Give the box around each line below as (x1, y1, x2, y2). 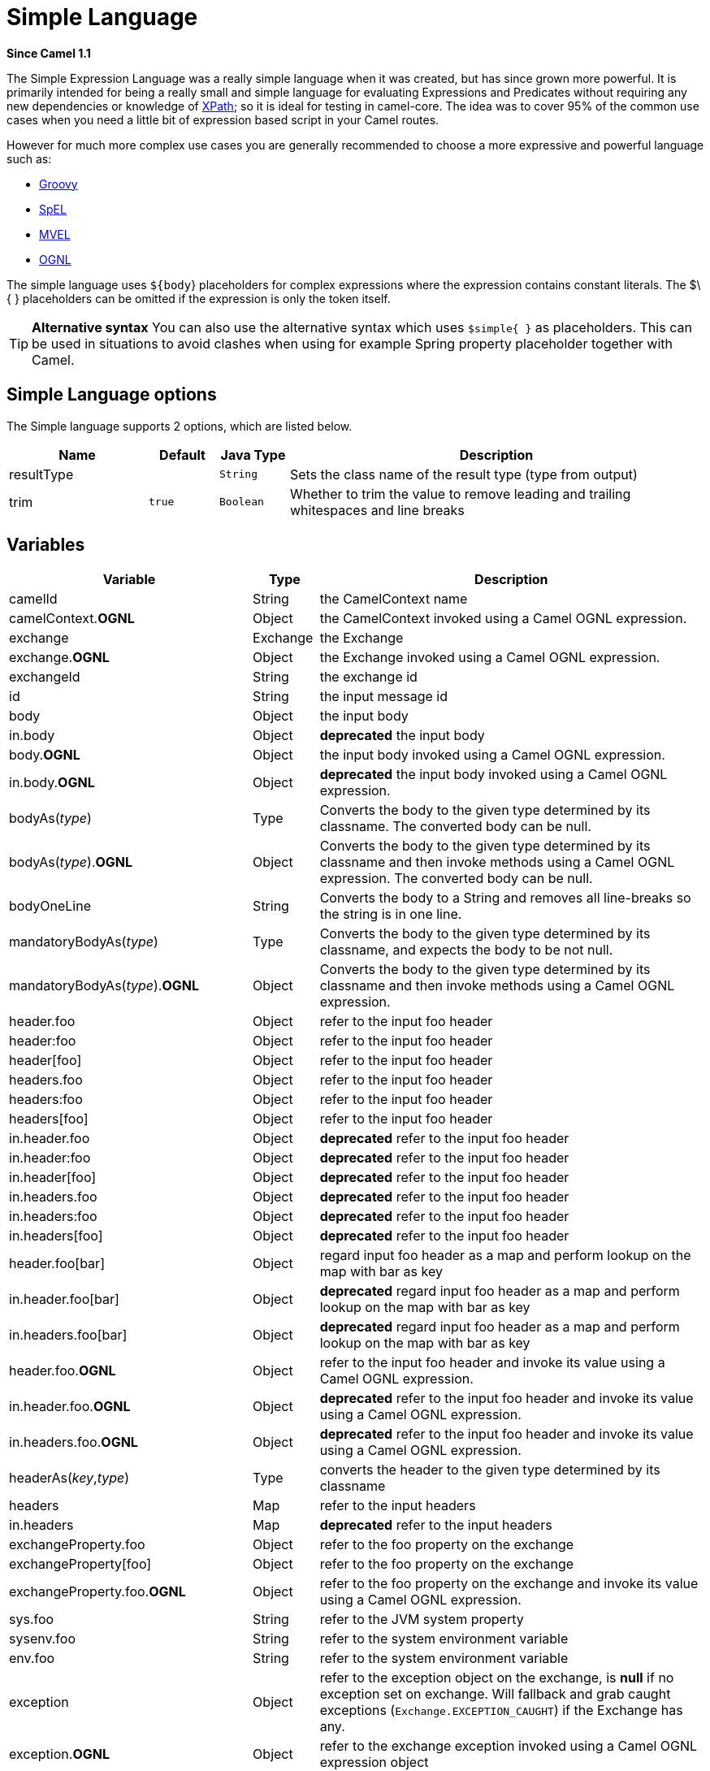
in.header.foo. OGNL (9, 1398, 131, 1415)
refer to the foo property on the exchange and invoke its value (319, 1575, 699, 1592)
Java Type (220, 446, 286, 463)
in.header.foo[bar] (9, 1291, 119, 1308)
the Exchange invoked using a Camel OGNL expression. (319, 649, 660, 666)
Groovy (39, 176, 78, 191)
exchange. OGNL (9, 649, 110, 666)
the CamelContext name (319, 591, 468, 608)
